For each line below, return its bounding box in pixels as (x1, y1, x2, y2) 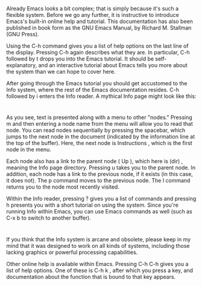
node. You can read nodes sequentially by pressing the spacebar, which (6, 126, 186, 134)
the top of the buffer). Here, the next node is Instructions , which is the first (6, 140, 193, 147)
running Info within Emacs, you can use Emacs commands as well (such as (6, 208, 193, 215)
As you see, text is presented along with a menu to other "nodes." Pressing (6, 114, 193, 121)
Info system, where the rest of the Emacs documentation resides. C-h (6, 86, 180, 94)
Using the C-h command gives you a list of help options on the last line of (6, 42, 189, 50)
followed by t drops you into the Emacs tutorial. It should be (6, 55, 154, 62)
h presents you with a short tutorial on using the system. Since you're (6, 201, 179, 209)
